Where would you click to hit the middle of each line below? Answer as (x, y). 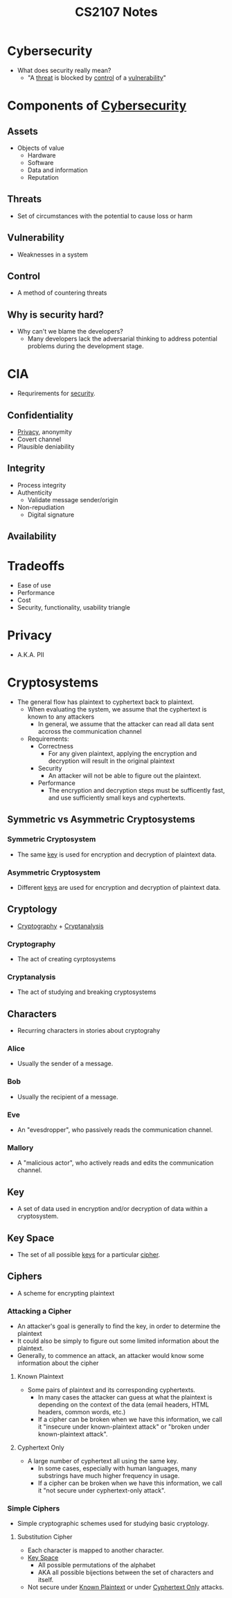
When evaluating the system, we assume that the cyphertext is (117, 709)
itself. (46, 1580)
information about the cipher (58, 1363)
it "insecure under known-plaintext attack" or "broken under (124, 1427)
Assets (23, 131)
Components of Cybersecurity (97, 106)
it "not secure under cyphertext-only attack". (102, 1490)
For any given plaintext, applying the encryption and (123, 753)
